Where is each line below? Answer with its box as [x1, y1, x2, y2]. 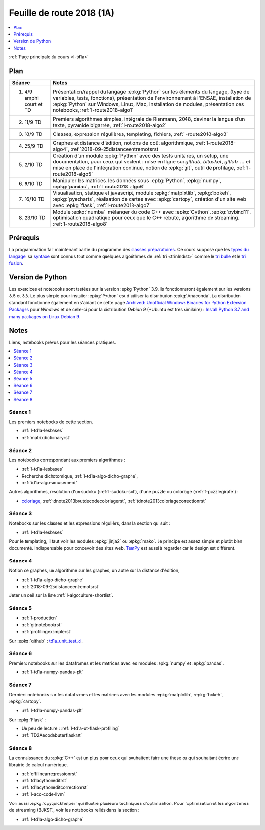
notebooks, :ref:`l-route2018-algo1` [53, 107, 133, 114]
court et [24, 101, 43, 107]
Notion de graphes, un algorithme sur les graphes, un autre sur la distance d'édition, [9, 567, 180, 574]
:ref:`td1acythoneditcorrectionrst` [21, 784, 88, 790]
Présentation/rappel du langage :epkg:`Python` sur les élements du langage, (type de [53, 88, 250, 95]
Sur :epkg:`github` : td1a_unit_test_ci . [9, 638, 83, 643]
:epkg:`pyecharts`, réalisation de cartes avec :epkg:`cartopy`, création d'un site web [53, 196, 246, 203]
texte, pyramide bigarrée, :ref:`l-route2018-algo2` [53, 122, 167, 129]
